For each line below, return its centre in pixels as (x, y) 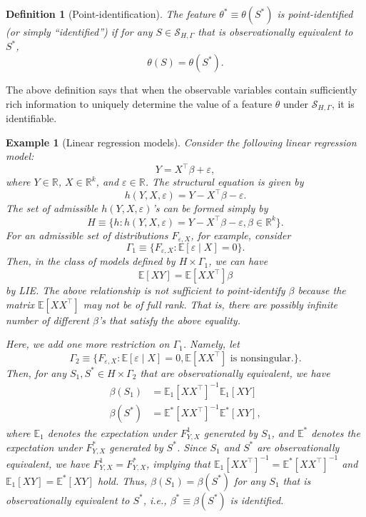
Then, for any (36, 372)
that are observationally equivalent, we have (235, 372)
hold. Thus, (122, 480)
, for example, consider (241, 235)
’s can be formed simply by (210, 208)
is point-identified (315, 14)
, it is (343, 103)
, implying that (178, 463)
